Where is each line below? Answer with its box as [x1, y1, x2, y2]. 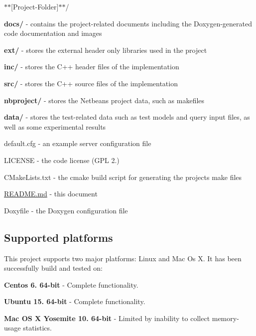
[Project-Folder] [11, 1, 59, 11]
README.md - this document [4, 188, 98, 199]
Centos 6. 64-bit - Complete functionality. [4, 279, 138, 290]
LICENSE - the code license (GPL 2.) [4, 155, 120, 165]
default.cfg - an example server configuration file [4, 138, 151, 149]
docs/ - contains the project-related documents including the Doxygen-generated [4, 18, 252, 28]
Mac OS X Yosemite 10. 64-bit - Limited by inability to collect [4, 313, 210, 323]
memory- [212, 313, 239, 323]
